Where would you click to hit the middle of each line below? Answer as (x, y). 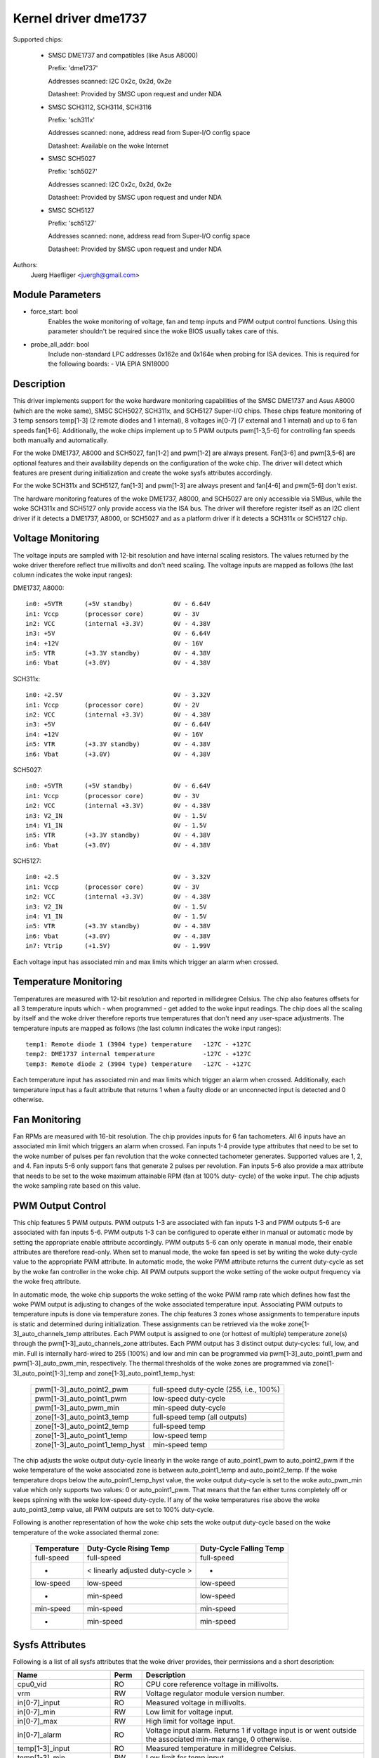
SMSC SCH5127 (71, 210)
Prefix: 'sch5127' (72, 223)
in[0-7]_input (39, 1703)
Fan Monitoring (47, 1119)
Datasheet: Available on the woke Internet (108, 146)
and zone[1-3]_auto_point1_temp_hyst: (140, 1373)
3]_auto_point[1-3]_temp (48, 1373)
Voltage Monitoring (56, 538)
